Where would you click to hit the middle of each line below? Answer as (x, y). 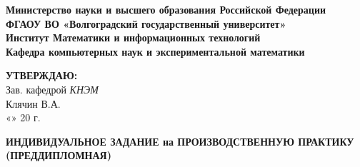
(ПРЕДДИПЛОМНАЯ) (59, 155)
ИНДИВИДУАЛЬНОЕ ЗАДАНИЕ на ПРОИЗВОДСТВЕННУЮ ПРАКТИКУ (180, 141)
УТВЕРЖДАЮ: (42, 75)
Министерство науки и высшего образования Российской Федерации (166, 9)
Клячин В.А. (33, 103)
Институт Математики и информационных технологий (133, 37)
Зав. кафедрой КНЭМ (52, 89)
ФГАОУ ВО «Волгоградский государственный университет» (146, 23)
